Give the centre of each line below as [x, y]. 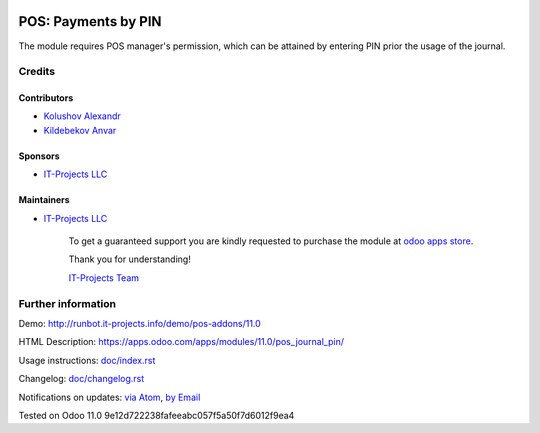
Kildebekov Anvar [80, 130]
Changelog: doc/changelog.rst [81, 379]
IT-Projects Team [104, 277]
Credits [36, 72]
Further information [67, 303]
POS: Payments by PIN [90, 21]
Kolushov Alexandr [82, 116]
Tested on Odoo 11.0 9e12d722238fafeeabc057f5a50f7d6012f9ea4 [156, 415]
